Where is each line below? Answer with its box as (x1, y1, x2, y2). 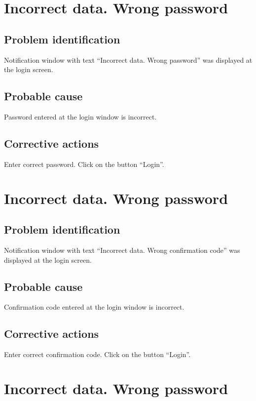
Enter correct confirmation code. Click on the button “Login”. (4, 349, 191, 360)
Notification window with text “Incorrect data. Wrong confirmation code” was (4, 244, 240, 255)
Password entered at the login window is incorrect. (4, 111, 157, 121)
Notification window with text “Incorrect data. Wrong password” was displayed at (4, 54, 253, 65)
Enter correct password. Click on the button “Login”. (4, 159, 164, 169)
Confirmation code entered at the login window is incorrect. (4, 302, 184, 312)
